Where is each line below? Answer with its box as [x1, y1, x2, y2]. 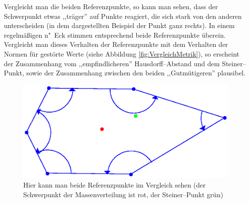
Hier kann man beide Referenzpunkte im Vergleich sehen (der [23, 180, 206, 190]
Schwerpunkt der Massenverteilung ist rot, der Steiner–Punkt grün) [23, 189, 223, 199]
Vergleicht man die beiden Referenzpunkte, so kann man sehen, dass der [4, 1, 218, 11]
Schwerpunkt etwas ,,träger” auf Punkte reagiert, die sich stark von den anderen [4, 11, 242, 21]
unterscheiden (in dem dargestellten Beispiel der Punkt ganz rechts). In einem [4, 20, 235, 30]
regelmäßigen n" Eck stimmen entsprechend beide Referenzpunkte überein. [4, 29, 226, 40]
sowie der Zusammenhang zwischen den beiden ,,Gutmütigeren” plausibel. [26, 68, 246, 78]
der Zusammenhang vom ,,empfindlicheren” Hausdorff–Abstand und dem [4, 58, 220, 68]
